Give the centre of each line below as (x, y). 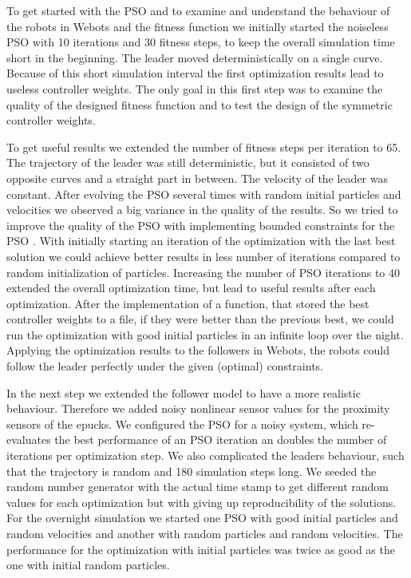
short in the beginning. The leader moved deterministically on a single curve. (195, 57)
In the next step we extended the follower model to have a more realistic (184, 392)
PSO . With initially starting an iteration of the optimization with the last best (201, 241)
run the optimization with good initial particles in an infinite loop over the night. (205, 334)
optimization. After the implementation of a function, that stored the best (188, 303)
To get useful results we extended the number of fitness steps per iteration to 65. (204, 146)
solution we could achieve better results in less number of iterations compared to (204, 256)
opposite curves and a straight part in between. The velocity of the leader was (197, 178)
